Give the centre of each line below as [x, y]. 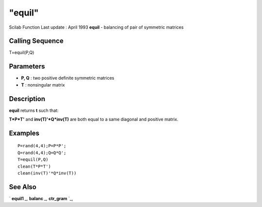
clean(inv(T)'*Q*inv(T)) [47, 173]
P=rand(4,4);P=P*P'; [42, 146]
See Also [23, 187]
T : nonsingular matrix [43, 85]
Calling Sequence [36, 41]
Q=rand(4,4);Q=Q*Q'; [42, 153]
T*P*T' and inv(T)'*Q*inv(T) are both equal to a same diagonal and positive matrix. [94, 120]
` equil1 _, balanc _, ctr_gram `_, [41, 198]
